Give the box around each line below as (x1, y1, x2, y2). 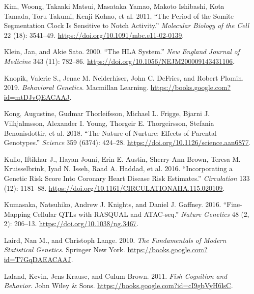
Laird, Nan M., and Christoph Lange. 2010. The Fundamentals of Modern (4, 235, 226, 245)
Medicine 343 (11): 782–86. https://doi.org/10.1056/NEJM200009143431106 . (4, 56, 235, 66)
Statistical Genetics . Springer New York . (4, 244, 125, 255)
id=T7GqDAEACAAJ (4, 254, 71, 265)
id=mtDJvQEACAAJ (4, 91, 70, 102)
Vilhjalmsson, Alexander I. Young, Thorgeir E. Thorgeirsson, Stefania (4, 118, 214, 128)
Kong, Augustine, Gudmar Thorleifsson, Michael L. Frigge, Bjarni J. (4, 108, 210, 118)
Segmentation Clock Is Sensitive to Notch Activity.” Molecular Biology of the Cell (4, 20, 249, 30)
